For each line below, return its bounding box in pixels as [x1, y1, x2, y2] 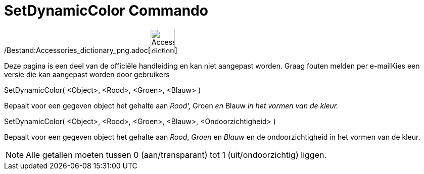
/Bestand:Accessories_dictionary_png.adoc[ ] [4, 45, 177, 54]
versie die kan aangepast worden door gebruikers [4, 70, 170, 79]
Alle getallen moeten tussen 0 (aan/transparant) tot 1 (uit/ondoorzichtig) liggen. [26, 149, 327, 160]
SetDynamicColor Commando [4, 2, 208, 19]
